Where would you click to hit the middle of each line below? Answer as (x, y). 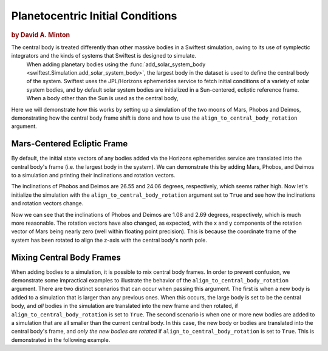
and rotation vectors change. (47, 203)
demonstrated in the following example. (61, 339)
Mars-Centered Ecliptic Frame (70, 144)
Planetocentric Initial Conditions (94, 16)
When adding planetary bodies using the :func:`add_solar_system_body (116, 64)
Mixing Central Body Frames (66, 257)
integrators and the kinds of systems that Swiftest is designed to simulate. (104, 56)
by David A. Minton (41, 35)
